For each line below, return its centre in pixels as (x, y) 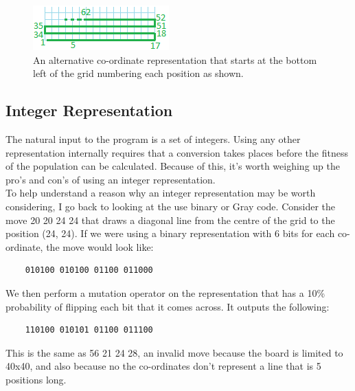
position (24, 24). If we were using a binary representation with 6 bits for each (170, 233)
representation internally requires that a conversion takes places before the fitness (177, 152)
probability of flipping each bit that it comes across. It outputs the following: (168, 306)
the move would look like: (100, 246)
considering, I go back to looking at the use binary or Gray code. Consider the (171, 206)
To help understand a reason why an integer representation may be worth (161, 193)
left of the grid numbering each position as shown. (138, 73)
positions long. (36, 379)
